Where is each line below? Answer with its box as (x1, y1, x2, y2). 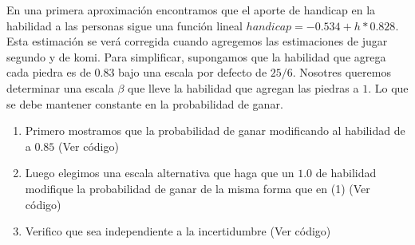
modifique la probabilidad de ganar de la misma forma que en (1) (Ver (25, 180, 370, 196)
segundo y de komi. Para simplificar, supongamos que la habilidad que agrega (6, 48, 386, 65)
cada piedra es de (6, 64, 91, 81)
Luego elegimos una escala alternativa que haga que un (25, 164, 294, 181)
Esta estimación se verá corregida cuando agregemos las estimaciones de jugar (6, 33, 388, 49)
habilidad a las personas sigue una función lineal (6, 17, 243, 34)
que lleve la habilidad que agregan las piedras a (127, 79, 359, 96)
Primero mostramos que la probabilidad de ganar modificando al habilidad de (25, 122, 405, 139)
